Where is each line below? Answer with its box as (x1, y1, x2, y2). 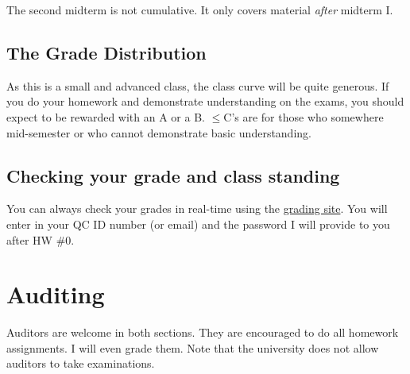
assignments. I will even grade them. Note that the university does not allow (6, 339, 379, 356)
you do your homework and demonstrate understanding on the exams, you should (6, 93, 404, 110)
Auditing (6, 278, 105, 310)
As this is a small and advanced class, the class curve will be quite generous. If (6, 77, 389, 94)
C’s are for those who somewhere (223, 108, 384, 125)
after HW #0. (6, 231, 75, 248)
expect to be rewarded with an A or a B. (6, 108, 205, 125)
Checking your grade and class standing (6, 163, 340, 187)
